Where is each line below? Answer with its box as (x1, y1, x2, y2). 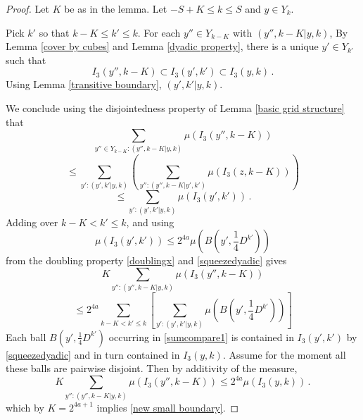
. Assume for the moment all (222, 347, 346, 362)
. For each (137, 25, 181, 39)
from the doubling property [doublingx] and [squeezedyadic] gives (6, 253, 287, 268)
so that (39, 25, 70, 39)
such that (6, 52, 46, 67)
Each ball (6, 329, 46, 344)
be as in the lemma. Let (64, 1, 167, 16)
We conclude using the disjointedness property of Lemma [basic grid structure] (6, 100, 345, 115)
